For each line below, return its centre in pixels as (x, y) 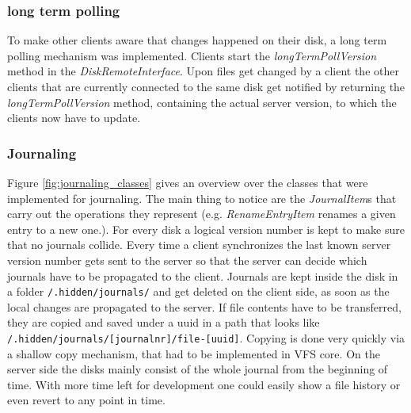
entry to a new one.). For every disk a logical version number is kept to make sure (206, 229)
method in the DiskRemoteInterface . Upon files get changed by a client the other (203, 71)
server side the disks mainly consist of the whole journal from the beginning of (198, 369)
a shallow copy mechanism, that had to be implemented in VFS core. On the (194, 353)
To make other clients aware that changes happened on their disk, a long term (197, 40)
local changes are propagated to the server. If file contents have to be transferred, (204, 306)
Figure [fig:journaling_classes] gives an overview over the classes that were (188, 182)
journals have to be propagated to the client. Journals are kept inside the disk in (203, 275)
